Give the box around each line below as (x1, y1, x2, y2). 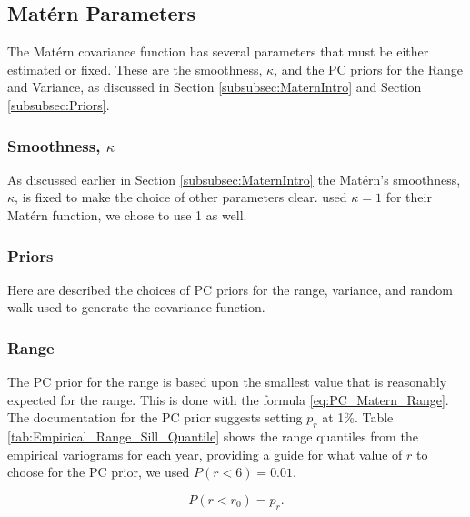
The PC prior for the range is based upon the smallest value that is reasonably (7, 372, 447, 391)
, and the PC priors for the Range (274, 59, 464, 78)
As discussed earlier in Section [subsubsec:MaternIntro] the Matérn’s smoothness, (7, 169, 461, 188)
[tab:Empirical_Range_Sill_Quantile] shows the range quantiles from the (7, 427, 418, 446)
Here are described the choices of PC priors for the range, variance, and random (7, 279, 453, 299)
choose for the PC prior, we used (7, 462, 190, 482)
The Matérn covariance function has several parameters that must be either (7, 42, 429, 61)
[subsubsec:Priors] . (7, 95, 110, 114)
